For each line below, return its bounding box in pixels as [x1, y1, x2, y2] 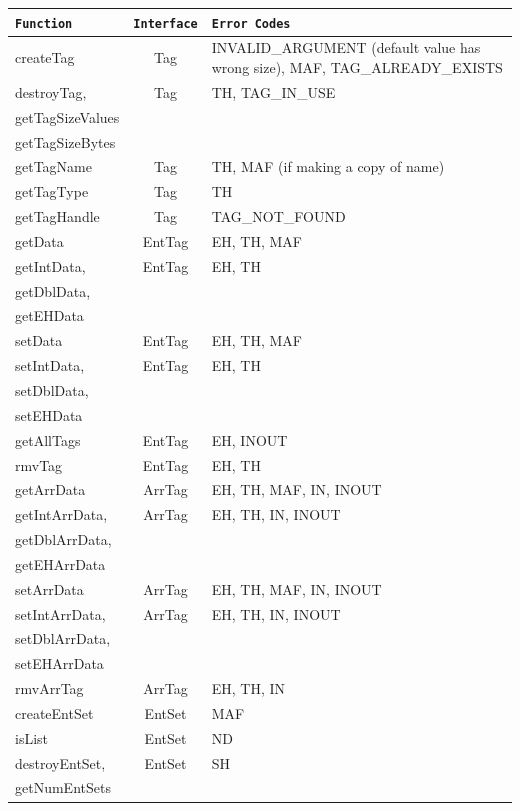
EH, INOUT [211, 429, 288, 450]
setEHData [15, 404, 83, 425]
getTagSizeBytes [15, 131, 116, 152]
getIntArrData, [15, 504, 108, 525]
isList [15, 727, 49, 748]
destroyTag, [15, 81, 87, 102]
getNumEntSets [15, 777, 111, 798]
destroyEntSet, [15, 752, 106, 773]
